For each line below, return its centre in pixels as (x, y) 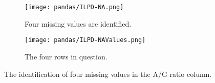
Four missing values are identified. (78, 23)
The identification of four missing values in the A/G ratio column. (108, 74)
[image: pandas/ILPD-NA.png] (74, 7)
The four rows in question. (66, 56)
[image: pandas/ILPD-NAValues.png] (85, 40)
